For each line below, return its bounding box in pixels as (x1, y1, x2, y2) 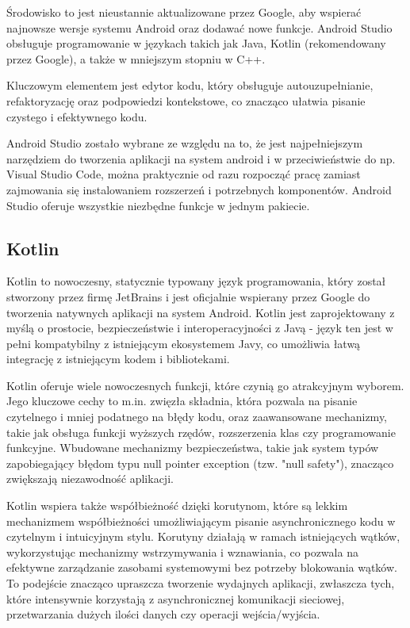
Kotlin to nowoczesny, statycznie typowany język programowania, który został (6, 273, 386, 289)
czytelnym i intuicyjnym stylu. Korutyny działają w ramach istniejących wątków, (6, 528, 400, 545)
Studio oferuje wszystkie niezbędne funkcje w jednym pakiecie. (6, 197, 310, 213)
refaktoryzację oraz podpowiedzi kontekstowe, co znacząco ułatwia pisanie (6, 92, 366, 109)
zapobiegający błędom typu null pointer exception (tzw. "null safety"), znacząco (6, 454, 394, 471)
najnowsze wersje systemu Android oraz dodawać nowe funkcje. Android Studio (6, 19, 393, 36)
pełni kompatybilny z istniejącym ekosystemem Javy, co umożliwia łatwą (6, 335, 361, 351)
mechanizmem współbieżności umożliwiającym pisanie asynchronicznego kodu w (6, 512, 396, 529)
